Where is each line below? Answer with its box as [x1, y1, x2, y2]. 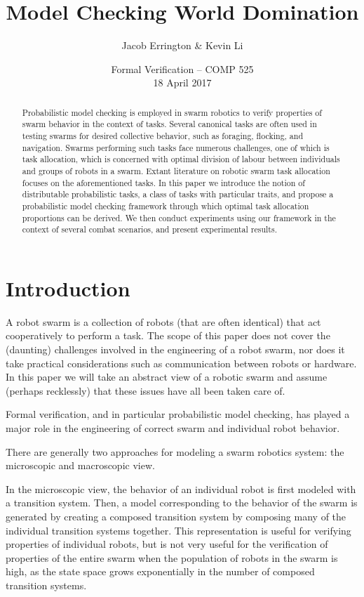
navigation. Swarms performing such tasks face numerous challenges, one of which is [22, 141, 330, 153]
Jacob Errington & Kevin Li [121, 38, 243, 53]
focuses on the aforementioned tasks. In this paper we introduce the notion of [22, 176, 305, 188]
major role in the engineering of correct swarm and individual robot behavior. [6, 421, 340, 435]
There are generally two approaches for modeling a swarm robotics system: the [6, 444, 344, 459]
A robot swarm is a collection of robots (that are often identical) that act [6, 314, 321, 329]
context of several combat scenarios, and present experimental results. [22, 223, 277, 235]
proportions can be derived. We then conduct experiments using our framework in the [22, 211, 336, 223]
